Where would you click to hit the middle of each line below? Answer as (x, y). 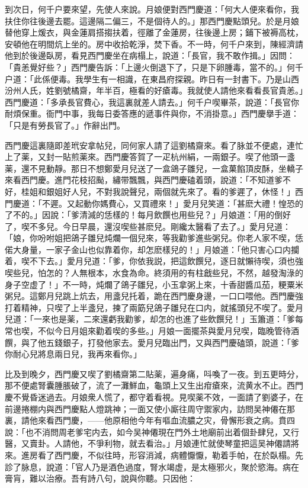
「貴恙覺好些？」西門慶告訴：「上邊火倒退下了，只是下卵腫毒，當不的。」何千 (154, 67)
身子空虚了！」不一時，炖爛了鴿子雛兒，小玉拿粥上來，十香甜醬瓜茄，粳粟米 (154, 284)
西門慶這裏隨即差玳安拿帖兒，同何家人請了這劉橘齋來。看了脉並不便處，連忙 (154, 145)
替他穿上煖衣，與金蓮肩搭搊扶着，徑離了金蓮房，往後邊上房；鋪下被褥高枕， (154, 32)
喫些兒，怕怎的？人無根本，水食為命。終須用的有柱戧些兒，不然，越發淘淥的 (154, 273)
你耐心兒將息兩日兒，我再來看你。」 (73, 354)
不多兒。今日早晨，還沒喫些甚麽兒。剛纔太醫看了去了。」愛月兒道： (160, 226)
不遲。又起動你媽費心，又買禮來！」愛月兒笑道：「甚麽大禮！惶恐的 (172, 203)
